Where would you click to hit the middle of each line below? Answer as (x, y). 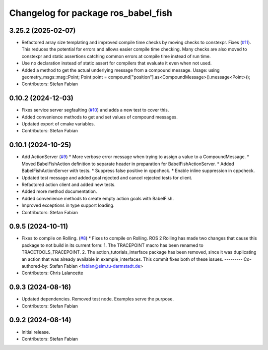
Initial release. (36, 332)
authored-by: (35, 266)
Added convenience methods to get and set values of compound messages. (100, 117)
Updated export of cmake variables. (58, 124)
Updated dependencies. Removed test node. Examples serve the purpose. (98, 299)
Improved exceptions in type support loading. (68, 205)
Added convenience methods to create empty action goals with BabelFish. (98, 198)
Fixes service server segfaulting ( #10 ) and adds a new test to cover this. (95, 110)
